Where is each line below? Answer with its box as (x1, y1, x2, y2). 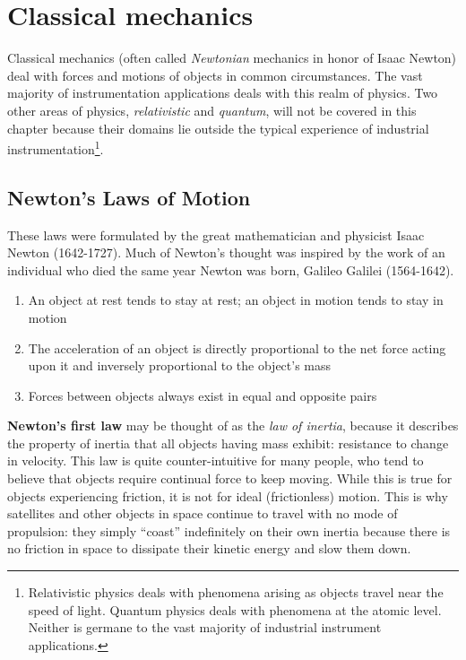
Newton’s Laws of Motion (7, 183, 251, 211)
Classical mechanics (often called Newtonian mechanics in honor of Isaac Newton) (7, 48, 457, 67)
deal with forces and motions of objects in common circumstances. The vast (7, 65, 423, 84)
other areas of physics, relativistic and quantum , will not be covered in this (7, 100, 417, 119)
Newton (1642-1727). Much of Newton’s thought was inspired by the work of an (7, 243, 445, 262)
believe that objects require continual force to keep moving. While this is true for (7, 469, 453, 488)
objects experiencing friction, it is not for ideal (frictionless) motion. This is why (7, 486, 448, 505)
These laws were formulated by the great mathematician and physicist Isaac (7, 225, 425, 244)
